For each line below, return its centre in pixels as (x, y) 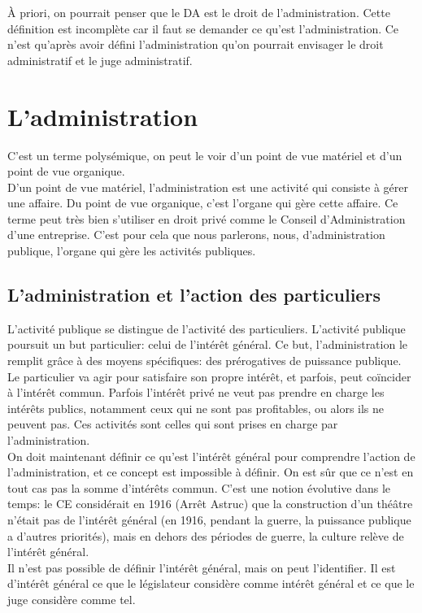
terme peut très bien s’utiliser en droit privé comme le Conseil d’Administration (207, 218)
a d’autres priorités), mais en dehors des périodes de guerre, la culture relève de (206, 535)
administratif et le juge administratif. (100, 60)
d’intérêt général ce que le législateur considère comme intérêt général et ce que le (211, 583)
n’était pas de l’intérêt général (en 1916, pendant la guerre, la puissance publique (209, 519)
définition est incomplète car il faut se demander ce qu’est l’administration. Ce (203, 28)
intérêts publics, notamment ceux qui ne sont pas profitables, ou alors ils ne (196, 408)
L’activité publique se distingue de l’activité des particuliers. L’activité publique (207, 328)
